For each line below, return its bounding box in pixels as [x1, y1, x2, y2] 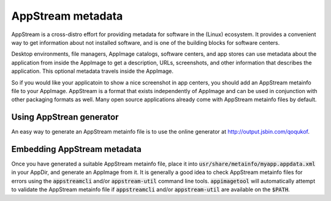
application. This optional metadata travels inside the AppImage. [11, 67, 174, 75]
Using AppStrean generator [11, 112, 119, 123]
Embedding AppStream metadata [11, 144, 142, 154]
